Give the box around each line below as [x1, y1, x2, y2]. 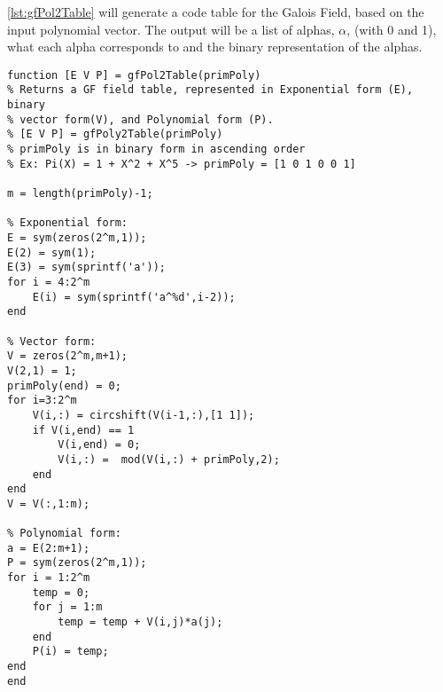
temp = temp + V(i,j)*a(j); [58, 616, 223, 629]
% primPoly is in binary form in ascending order [7, 143, 306, 156]
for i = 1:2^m [7, 571, 90, 585]
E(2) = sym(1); [7, 246, 97, 259]
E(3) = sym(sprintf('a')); [7, 261, 166, 274]
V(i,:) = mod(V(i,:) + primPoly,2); [58, 452, 280, 466]
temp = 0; [32, 586, 90, 599]
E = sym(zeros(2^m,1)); [7, 232, 147, 244]
